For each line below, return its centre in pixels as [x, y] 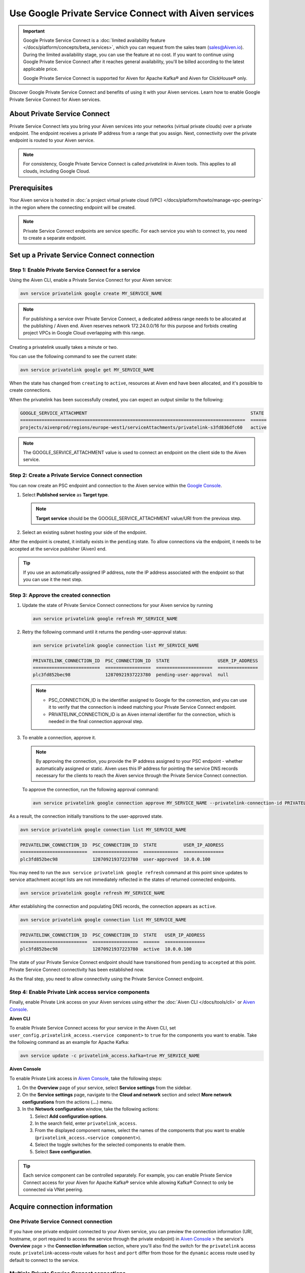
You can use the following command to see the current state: [73, 356]
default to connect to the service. [44, 1260]
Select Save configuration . [63, 1152]
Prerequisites [31, 188]
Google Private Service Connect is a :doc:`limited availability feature [94, 40]
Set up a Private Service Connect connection [82, 255]
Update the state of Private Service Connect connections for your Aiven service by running [117, 605]
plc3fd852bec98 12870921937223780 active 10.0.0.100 [106, 949]
